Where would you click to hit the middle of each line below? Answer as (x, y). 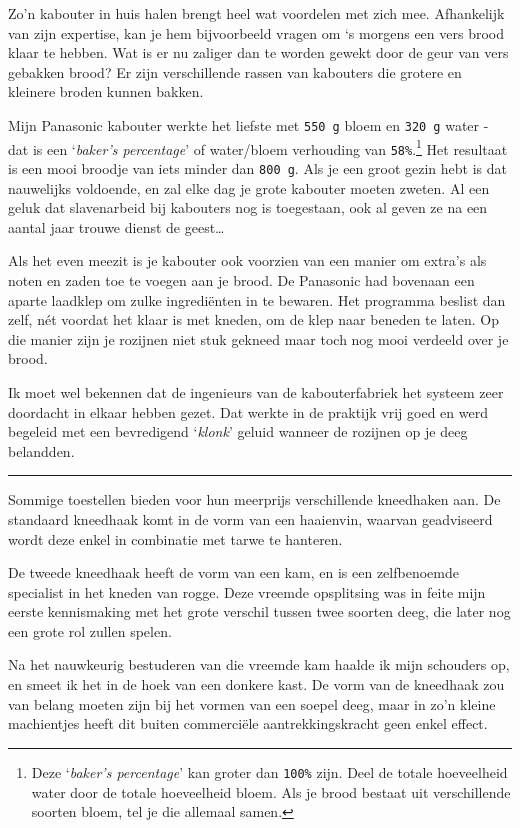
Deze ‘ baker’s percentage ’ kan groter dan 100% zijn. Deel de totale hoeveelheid (269, 771)
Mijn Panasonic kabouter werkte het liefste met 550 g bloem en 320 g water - (248, 124)
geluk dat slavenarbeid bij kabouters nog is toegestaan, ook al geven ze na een (248, 207)
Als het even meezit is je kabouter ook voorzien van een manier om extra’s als (247, 260)
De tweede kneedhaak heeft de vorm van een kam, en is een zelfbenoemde (233, 572)
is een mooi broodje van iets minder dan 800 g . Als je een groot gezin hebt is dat (257, 167)
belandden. (41, 450)
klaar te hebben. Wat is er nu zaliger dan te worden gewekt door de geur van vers (258, 52)
